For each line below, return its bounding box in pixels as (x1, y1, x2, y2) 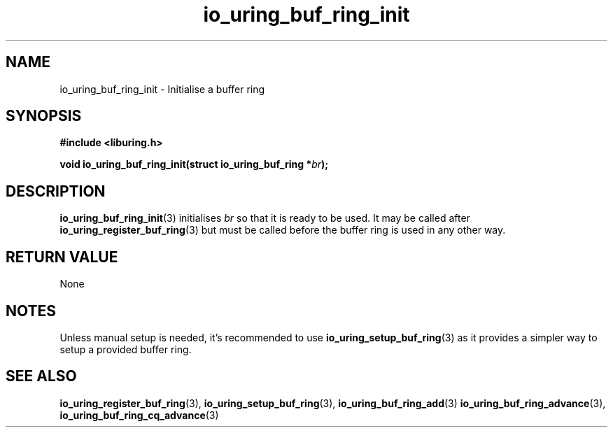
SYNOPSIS (6, 107, 82, 125)
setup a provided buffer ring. (59, 343, 192, 355)
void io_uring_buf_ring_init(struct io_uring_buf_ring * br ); (59, 158, 329, 171)
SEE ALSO (6, 367, 77, 385)
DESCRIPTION (6, 182, 106, 200)
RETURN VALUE (6, 248, 118, 266)
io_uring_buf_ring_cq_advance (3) (59, 409, 219, 421)
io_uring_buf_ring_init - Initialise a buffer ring (59, 83, 265, 95)
